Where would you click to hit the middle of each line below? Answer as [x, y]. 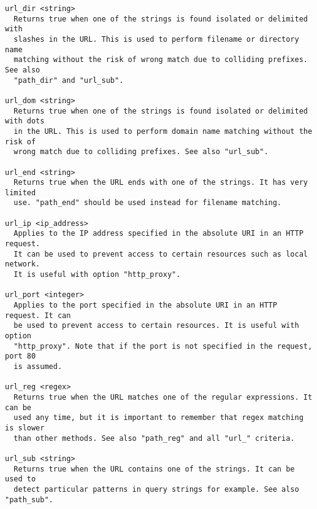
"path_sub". [29, 499]
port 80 [21, 356]
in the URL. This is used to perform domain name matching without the [163, 131]
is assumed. [38, 366]
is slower [25, 428]
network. [23, 264]
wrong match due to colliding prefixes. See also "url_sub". [141, 152]
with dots [25, 121]
